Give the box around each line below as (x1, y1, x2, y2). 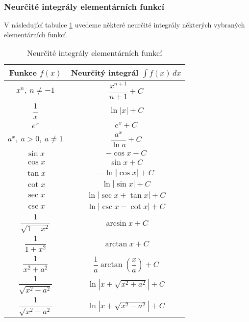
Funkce (9, 67, 37, 79)
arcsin (106, 219, 126, 227)
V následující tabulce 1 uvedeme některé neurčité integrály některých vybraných (4, 20, 245, 30)
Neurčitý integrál (71, 67, 139, 79)
